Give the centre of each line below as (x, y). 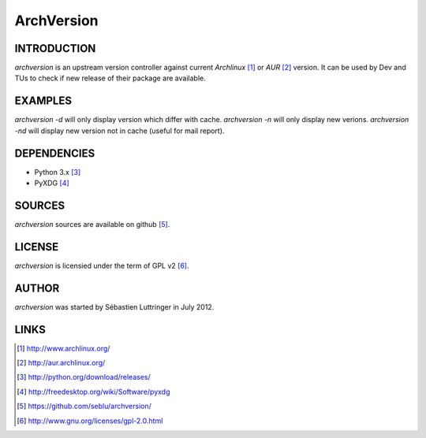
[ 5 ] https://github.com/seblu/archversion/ (84, 406)
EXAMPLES (43, 101)
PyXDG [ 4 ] (52, 183)
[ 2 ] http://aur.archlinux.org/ (61, 363)
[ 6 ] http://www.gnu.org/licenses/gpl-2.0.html (90, 421)
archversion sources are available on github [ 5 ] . (92, 224)
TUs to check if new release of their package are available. (110, 78)
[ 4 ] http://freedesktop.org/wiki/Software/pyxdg (93, 392)
